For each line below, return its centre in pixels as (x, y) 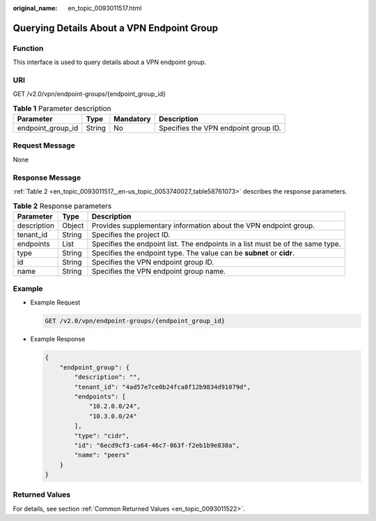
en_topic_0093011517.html (105, 8)
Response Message (47, 178)
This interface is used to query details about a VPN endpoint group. (110, 62)
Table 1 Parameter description (62, 108)
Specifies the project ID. (131, 235)
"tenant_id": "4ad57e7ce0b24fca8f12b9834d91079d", (162, 387)
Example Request (55, 302)
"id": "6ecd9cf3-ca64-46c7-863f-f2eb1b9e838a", (157, 445)
